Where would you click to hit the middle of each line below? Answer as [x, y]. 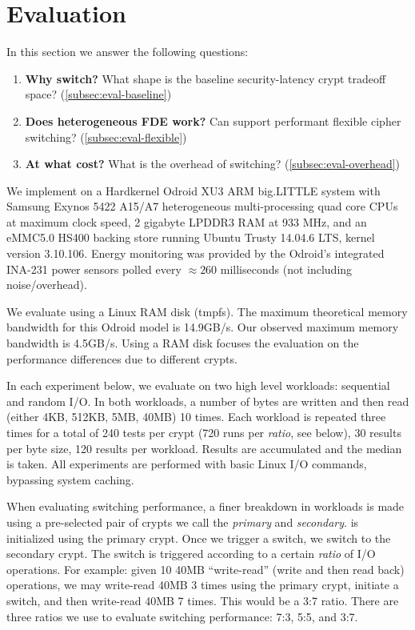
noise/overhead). [47, 285]
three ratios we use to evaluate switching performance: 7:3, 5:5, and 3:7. [182, 616]
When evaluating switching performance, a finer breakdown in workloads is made [206, 506]
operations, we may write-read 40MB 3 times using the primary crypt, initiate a [203, 585]
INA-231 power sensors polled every [94, 269]
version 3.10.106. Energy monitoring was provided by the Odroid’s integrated [196, 253]
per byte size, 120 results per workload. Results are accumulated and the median [204, 448]
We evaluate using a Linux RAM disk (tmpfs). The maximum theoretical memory [207, 311]
